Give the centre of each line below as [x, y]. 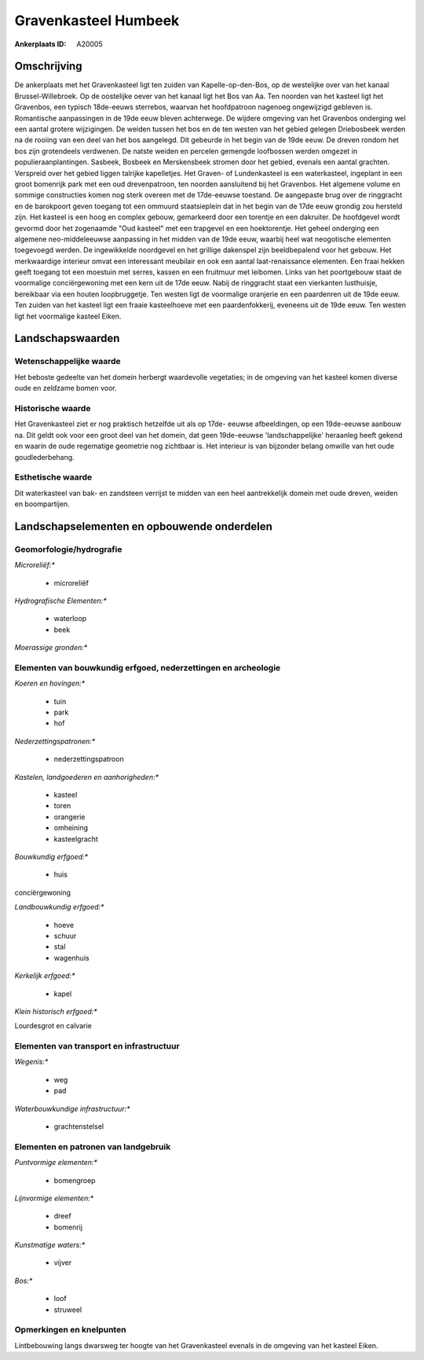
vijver [63, 1263]
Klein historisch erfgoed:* [56, 1011]
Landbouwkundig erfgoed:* [59, 907]
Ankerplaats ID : [40, 44]
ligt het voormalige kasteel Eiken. [68, 316]
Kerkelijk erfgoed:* [45, 976]
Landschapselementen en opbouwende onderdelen [143, 526]
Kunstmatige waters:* [50, 1245]
